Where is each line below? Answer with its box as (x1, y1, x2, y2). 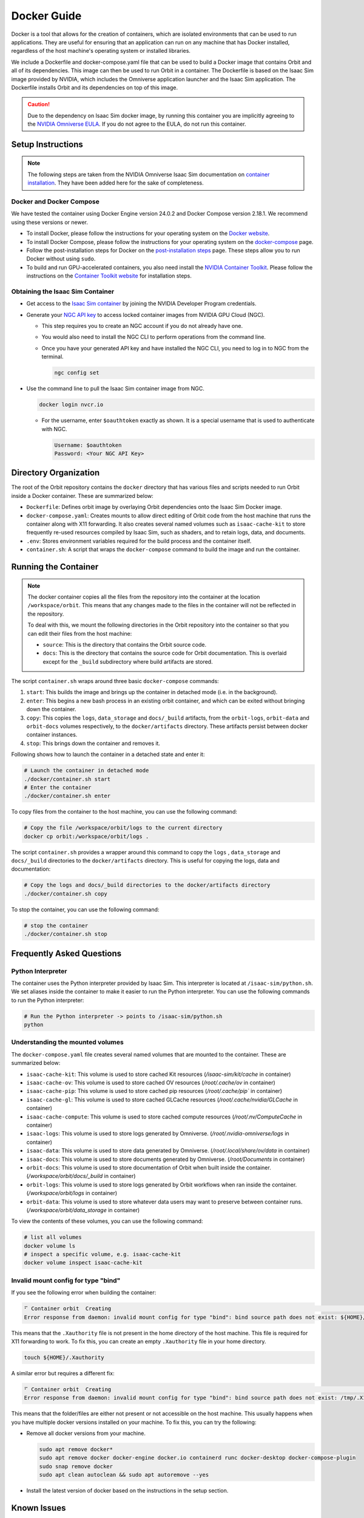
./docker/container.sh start (24, 775, 111, 783)
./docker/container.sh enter (24, 792, 111, 800)
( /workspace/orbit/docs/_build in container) (26, 1173, 136, 1180)
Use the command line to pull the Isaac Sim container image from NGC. (26, 385, 204, 392)
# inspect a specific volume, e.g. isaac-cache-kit (24, 1251, 181, 1258)
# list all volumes (24, 1234, 82, 1241)
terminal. (41, 353, 64, 361)
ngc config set (54, 369, 99, 376)
